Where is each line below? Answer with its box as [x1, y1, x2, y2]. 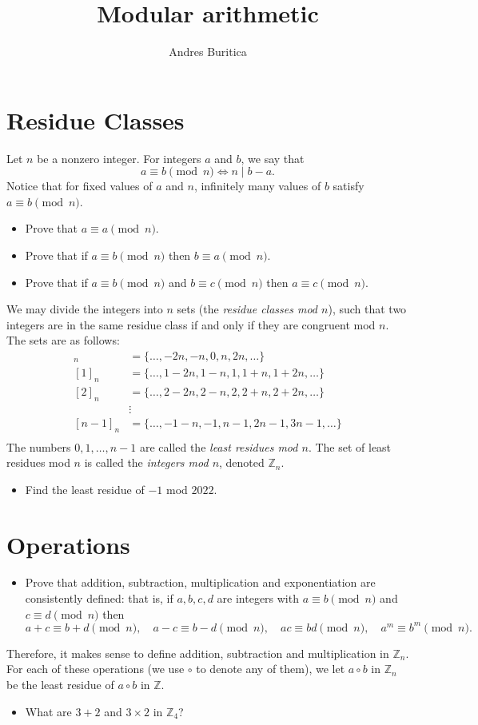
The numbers [6, 438, 71, 455]
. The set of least [308, 438, 392, 455]
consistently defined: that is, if [25, 590, 173, 607]
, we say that [241, 149, 305, 166]
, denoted [219, 454, 265, 471]
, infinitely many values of [193, 177, 321, 194]
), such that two [328, 301, 407, 317]
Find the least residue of [25, 480, 145, 497]
